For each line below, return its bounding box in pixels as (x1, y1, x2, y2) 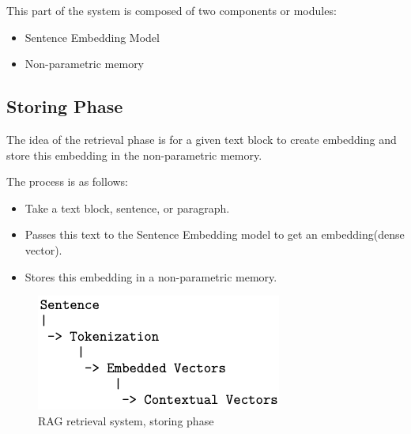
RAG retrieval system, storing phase (38, 412, 214, 428)
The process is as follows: (6, 173, 128, 190)
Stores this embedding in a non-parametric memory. (25, 268, 277, 285)
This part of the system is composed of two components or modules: (6, 2, 337, 18)
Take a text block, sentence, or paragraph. (25, 199, 230, 216)
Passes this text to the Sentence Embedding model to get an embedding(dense (25, 226, 405, 243)
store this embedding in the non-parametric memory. (6, 146, 262, 163)
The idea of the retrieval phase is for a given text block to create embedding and (6, 130, 397, 147)
